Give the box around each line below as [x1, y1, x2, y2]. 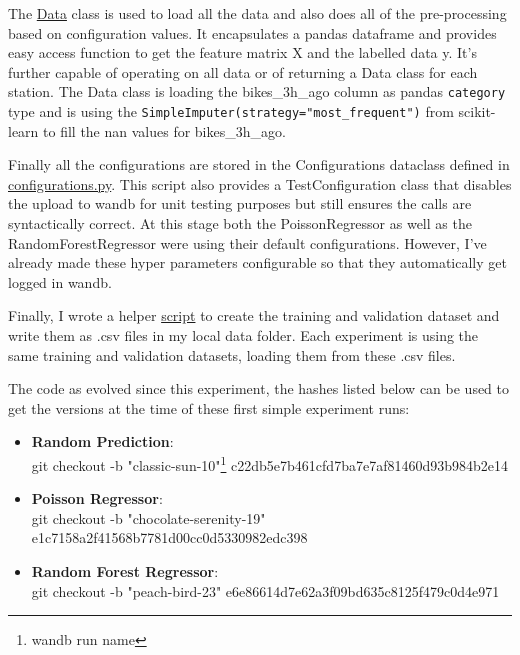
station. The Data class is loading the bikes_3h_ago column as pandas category [8, 81, 506, 102]
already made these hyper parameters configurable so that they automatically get [8, 252, 507, 273]
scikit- [458, 101, 496, 122]
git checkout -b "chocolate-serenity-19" [31, 507, 266, 528]
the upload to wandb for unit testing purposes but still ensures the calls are [8, 193, 472, 214]
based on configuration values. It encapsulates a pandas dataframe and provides [8, 22, 497, 43]
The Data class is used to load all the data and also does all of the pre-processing [8, 3, 507, 23]
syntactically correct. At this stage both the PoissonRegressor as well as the [8, 213, 472, 234]
